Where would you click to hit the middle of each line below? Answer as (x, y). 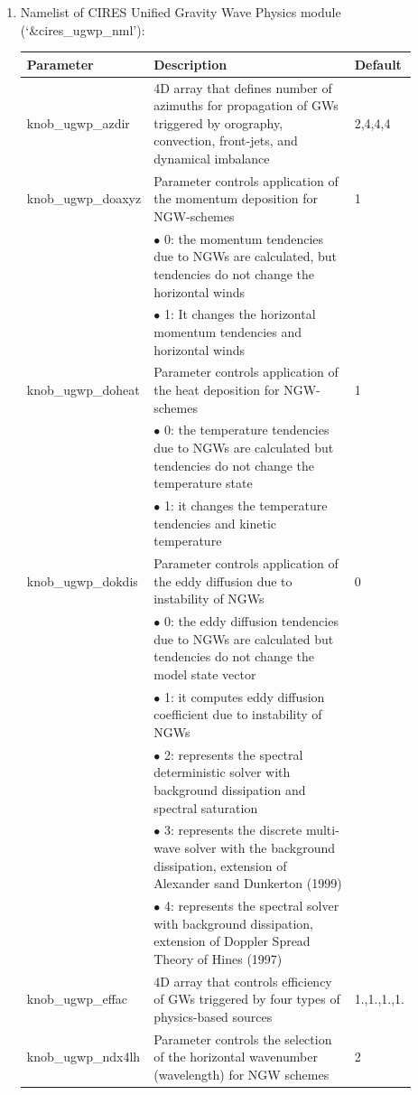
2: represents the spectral (233, 754)
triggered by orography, (218, 122)
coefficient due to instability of (238, 714)
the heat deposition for (217, 390)
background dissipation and (230, 790)
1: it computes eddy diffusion (244, 696)
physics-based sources (213, 1016)
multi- (322, 830)
